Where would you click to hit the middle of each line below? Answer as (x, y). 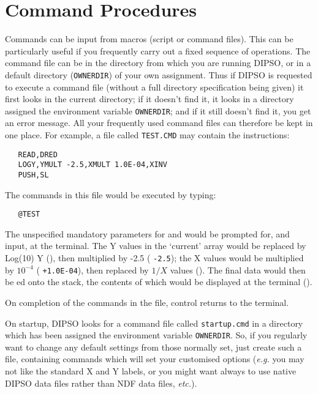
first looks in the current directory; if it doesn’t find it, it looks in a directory (150, 99)
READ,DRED (38, 154)
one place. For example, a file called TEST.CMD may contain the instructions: (147, 135)
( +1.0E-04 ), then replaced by (93, 269)
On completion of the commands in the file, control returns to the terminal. (147, 302)
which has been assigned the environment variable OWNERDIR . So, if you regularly (156, 335)
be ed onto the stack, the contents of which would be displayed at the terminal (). (159, 282)
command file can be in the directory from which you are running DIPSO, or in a (158, 63)
